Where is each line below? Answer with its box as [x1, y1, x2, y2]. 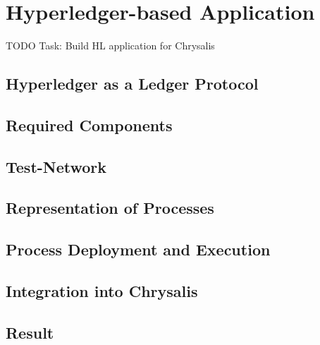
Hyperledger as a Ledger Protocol [6, 73, 259, 95]
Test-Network [6, 155, 107, 177]
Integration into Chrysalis [6, 280, 198, 302]
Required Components [6, 114, 173, 135]
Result [6, 321, 54, 343]
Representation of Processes [6, 197, 214, 219]
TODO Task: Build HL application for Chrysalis [6, 38, 215, 53]
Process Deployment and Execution [6, 238, 271, 260]
